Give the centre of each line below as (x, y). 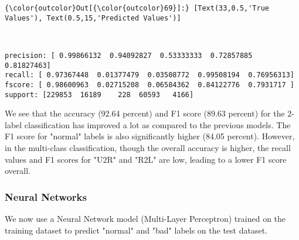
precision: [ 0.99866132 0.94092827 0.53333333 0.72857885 (129, 55)
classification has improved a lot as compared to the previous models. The (157, 124)
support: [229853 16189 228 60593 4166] (99, 95)
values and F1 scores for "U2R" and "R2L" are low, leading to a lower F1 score (146, 159)
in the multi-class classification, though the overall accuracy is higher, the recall (148, 147)
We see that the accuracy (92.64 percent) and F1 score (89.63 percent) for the (145, 113)
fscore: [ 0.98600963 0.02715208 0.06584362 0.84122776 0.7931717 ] (149, 85)
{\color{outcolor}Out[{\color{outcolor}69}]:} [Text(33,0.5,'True (137, 8)
